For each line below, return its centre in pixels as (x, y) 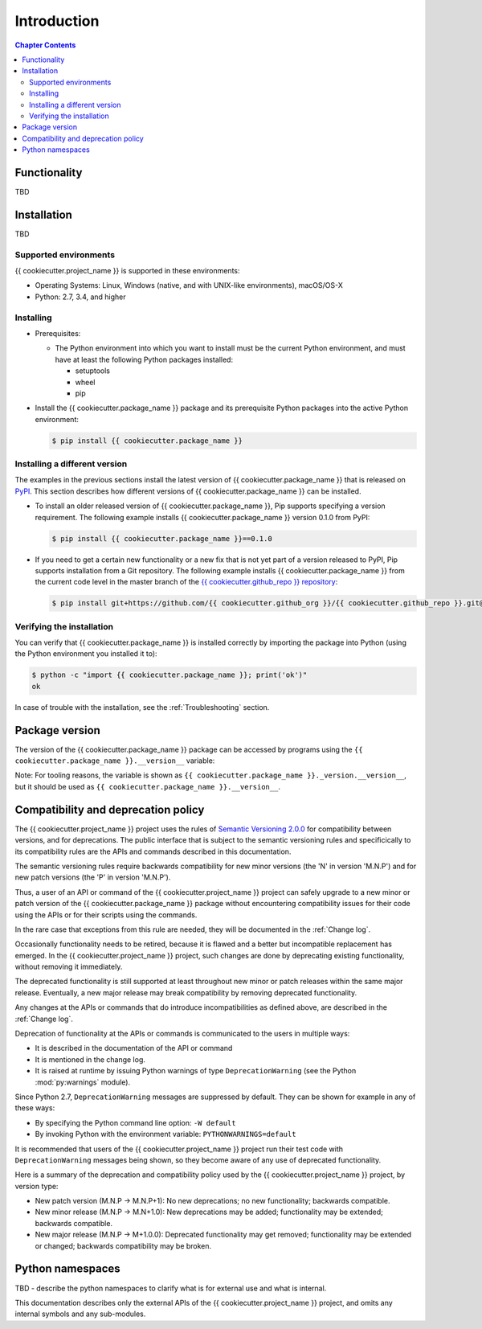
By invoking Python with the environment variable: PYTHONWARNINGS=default (165, 1134)
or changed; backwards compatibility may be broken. (123, 1245)
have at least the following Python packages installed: (144, 359)
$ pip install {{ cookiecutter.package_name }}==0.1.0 (162, 538)
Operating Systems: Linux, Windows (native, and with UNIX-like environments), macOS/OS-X (189, 285)
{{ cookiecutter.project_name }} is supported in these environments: (127, 271)
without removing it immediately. (69, 967)
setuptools (92, 371)
